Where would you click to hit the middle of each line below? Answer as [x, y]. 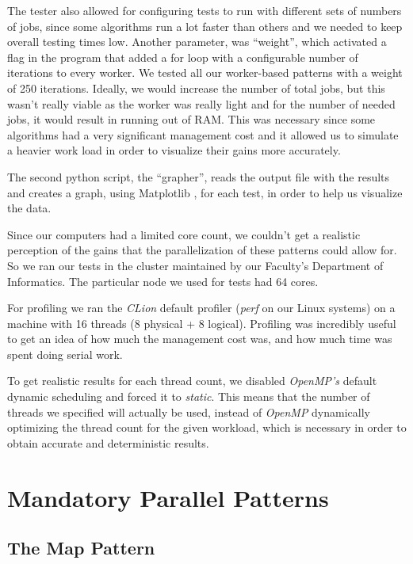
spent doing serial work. [65, 354]
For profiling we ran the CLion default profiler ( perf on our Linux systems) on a [201, 308]
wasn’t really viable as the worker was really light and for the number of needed [201, 103]
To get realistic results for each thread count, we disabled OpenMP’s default [192, 381]
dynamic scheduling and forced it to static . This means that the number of [189, 396]
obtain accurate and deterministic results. [108, 442]
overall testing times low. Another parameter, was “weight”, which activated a [197, 42]
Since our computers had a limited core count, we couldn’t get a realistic [184, 234]
